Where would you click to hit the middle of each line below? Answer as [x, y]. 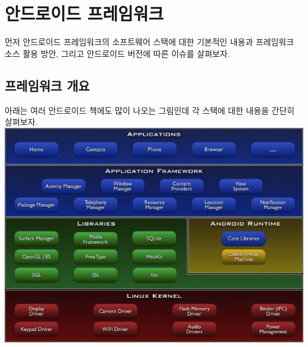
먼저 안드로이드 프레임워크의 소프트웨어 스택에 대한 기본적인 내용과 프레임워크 [150, 42]
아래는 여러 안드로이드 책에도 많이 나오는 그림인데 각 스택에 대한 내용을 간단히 [150, 110]
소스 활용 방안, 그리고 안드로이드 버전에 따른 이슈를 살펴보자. [117, 53]
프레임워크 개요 [47, 85]
